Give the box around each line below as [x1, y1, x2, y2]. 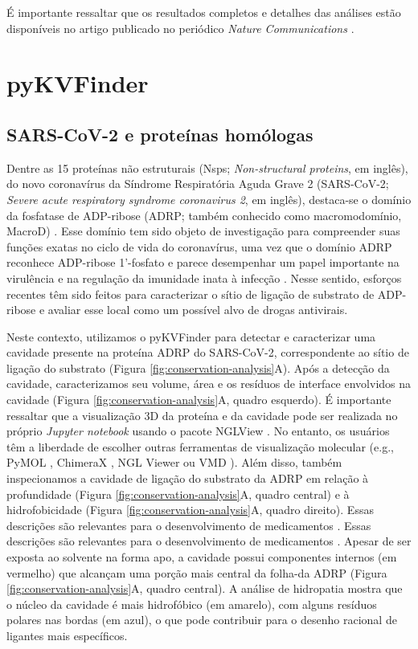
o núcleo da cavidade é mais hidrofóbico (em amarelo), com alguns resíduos [6, 595, 377, 612]
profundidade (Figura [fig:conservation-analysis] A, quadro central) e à [6, 485, 350, 502]
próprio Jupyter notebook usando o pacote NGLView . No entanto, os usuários [6, 422, 390, 439]
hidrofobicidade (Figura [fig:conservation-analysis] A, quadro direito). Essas [6, 501, 374, 518]
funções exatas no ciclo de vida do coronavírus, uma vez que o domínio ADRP [6, 238, 392, 255]
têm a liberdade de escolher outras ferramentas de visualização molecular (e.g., [6, 438, 394, 455]
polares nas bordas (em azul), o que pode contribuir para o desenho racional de [6, 611, 397, 628]
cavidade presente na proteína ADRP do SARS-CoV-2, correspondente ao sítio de [6, 344, 409, 361]
